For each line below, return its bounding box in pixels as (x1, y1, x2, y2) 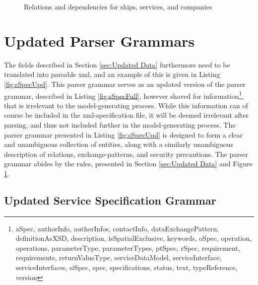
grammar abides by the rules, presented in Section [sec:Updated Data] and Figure (4, 158, 253, 169)
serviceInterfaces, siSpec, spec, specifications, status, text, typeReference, (15, 262, 238, 273)
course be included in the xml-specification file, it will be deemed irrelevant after (4, 110, 249, 120)
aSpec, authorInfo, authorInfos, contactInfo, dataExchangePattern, (15, 223, 219, 233)
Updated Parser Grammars (4, 30, 195, 51)
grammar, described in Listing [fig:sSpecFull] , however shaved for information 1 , (4, 89, 244, 101)
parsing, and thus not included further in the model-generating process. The (4, 119, 236, 130)
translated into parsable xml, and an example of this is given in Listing (4, 69, 220, 79)
